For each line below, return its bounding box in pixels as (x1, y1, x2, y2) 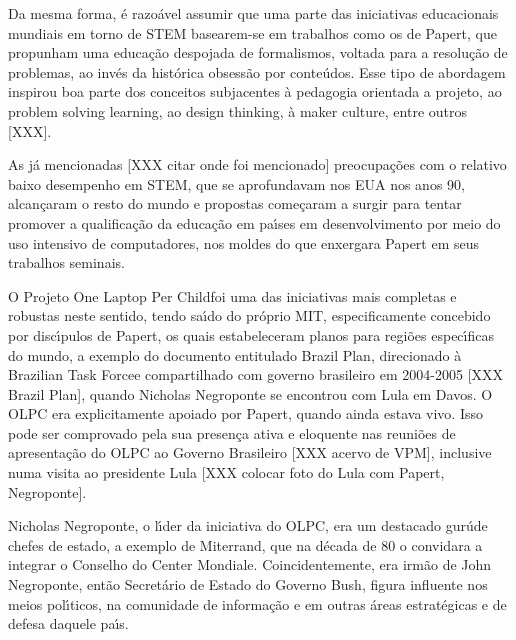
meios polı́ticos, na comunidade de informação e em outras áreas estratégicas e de (8, 593, 507, 614)
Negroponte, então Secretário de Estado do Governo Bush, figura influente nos (8, 574, 488, 595)
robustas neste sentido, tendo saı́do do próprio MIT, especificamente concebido (8, 305, 491, 326)
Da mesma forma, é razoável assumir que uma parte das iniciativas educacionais (8, 3, 499, 23)
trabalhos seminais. (8, 252, 125, 273)
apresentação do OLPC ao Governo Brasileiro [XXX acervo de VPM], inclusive (8, 442, 492, 463)
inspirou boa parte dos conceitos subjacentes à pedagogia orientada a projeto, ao (8, 81, 502, 102)
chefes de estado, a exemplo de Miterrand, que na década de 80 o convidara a (8, 534, 483, 555)
